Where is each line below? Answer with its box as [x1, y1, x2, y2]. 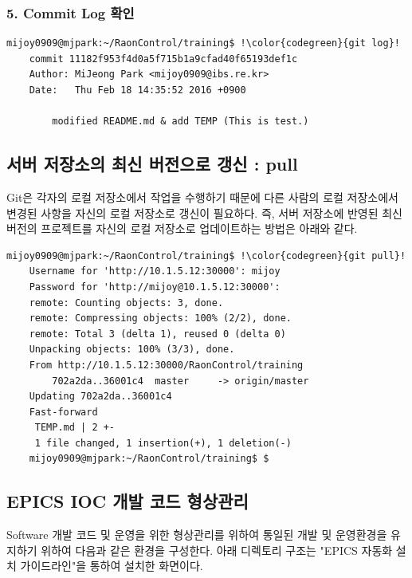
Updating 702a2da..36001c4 [29, 391, 172, 403]
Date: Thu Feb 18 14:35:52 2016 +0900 [29, 85, 246, 96]
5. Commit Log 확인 [6, 2, 135, 22]
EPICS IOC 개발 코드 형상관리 [6, 489, 249, 513]
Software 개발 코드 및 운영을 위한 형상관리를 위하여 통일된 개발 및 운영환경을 [6, 526, 387, 543]
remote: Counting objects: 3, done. [29, 297, 224, 309]
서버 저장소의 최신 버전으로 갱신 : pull [6, 151, 298, 176]
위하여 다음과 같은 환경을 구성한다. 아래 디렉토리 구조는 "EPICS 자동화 [41, 541, 393, 558]
